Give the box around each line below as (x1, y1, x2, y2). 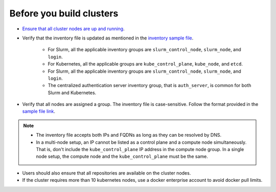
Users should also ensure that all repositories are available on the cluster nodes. (22, 169, 191, 176)
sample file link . (22, 108, 56, 115)
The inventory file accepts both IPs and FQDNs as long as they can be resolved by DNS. (36, 132, 222, 138)
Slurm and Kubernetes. (48, 90, 97, 96)
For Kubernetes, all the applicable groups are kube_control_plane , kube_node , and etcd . (48, 61, 243, 67)
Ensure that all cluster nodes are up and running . (22, 26, 125, 32)
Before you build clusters (9, 8, 119, 19)
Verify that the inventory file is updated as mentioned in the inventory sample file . (22, 35, 194, 41)
